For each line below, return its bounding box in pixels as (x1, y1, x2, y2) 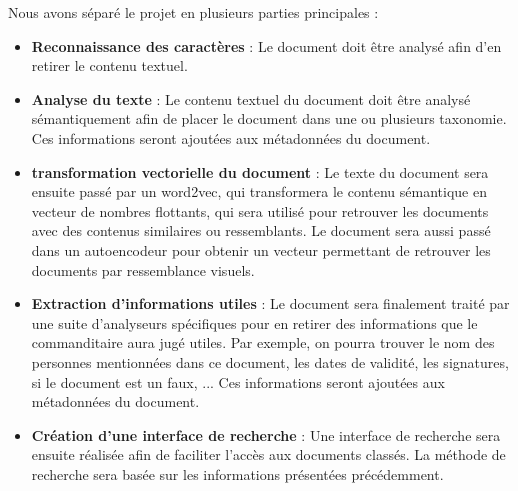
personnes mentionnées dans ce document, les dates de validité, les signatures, (31, 351, 509, 372)
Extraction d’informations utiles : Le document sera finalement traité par (31, 293, 510, 314)
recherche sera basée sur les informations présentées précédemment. (31, 463, 444, 484)
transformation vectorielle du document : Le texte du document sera (31, 161, 489, 182)
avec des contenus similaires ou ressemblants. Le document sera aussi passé (31, 220, 491, 241)
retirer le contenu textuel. (31, 55, 188, 76)
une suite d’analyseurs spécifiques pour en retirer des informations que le (31, 312, 478, 333)
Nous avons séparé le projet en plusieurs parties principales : (8, 2, 379, 22)
